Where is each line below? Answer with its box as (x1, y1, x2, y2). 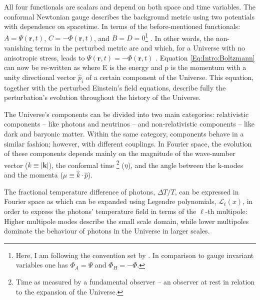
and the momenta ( (4, 169, 63, 180)
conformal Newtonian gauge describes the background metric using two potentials (4, 11, 254, 21)
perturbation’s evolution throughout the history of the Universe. (4, 92, 201, 102)
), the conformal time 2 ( (48, 158, 124, 170)
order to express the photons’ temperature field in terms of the (4, 206, 196, 216)
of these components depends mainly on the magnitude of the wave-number (4, 148, 235, 158)
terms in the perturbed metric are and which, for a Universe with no (34, 42, 245, 53)
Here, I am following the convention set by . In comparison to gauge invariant (15, 249, 254, 260)
